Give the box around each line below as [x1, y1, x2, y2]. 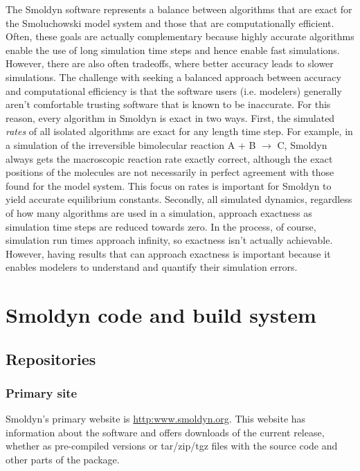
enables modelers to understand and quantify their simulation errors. [6, 260, 298, 274]
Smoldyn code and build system [6, 301, 316, 329]
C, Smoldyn [277, 137, 327, 152]
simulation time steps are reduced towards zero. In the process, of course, [6, 219, 316, 233]
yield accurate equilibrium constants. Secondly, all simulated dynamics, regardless [6, 192, 352, 206]
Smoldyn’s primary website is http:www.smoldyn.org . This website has [6, 411, 306, 426]
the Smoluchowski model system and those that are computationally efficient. [6, 15, 334, 30]
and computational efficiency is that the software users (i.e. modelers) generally [6, 83, 342, 98]
